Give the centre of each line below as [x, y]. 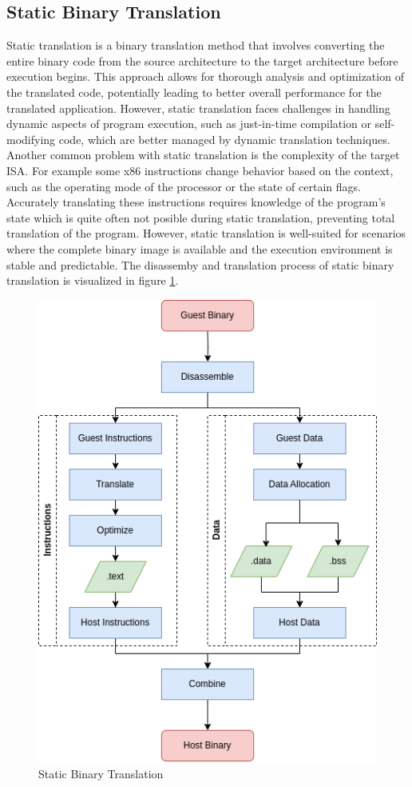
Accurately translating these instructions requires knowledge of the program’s [196, 202]
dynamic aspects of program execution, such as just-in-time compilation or [189, 124]
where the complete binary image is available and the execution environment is [200, 248]
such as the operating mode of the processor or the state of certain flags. [184, 186]
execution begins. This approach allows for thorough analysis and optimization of [205, 76]
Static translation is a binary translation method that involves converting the [196, 45]
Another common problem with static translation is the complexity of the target [203, 155]
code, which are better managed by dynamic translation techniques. [224, 139]
